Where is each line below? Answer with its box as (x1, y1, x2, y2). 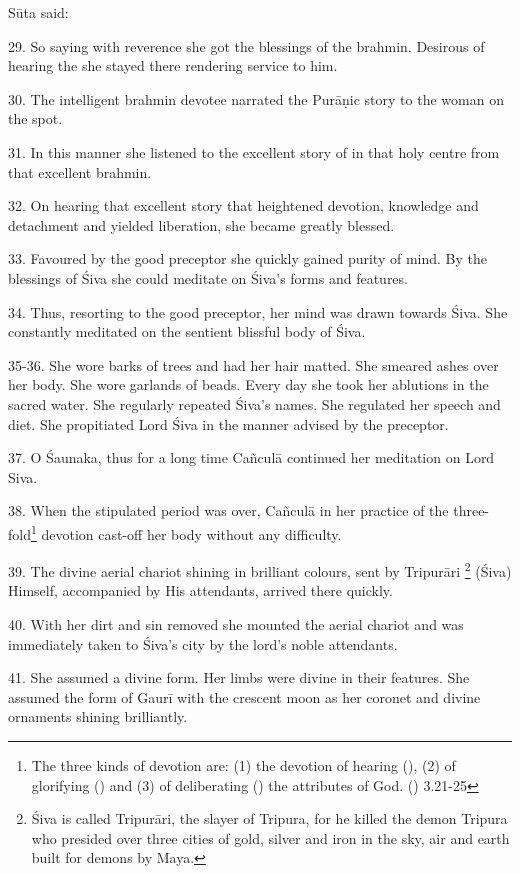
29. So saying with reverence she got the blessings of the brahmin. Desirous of (8, 35, 485, 56)
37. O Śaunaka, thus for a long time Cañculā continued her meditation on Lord (8, 447, 495, 468)
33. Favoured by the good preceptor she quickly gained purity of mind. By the (8, 248, 487, 269)
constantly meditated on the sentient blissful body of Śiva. (8, 321, 366, 342)
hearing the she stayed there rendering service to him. (8, 55, 338, 76)
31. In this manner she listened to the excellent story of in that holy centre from (8, 141, 500, 162)
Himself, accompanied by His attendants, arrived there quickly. (8, 580, 393, 601)
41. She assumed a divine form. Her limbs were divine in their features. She (8, 667, 470, 688)
